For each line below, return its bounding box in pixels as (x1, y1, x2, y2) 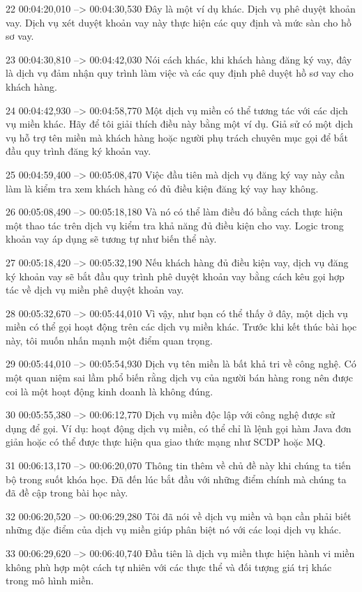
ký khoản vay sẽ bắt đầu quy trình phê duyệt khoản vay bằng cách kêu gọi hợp (6, 268, 345, 283)
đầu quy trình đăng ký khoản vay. (6, 144, 151, 158)
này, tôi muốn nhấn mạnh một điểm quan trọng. (6, 333, 213, 347)
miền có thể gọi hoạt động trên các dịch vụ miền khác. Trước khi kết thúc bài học (6, 319, 357, 334)
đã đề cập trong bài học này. (6, 485, 128, 500)
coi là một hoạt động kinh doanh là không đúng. (6, 384, 213, 398)
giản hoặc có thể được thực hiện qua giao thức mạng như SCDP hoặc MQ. (6, 434, 326, 449)
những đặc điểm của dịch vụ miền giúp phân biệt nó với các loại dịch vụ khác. (6, 522, 342, 537)
